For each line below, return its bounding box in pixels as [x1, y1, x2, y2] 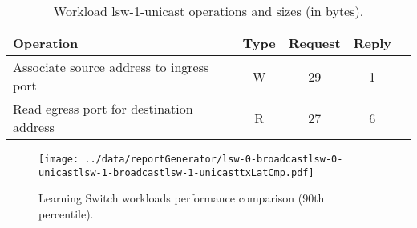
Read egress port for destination [13, 99, 193, 118]
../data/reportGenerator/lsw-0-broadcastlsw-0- [84, 154, 343, 165]
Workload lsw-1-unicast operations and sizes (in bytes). [53, 2, 364, 20]
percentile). [38, 205, 94, 222]
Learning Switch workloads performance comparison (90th [38, 190, 325, 206]
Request [288, 34, 341, 52]
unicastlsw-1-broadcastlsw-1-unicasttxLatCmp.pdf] [38, 166, 314, 178]
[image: [38, 154, 79, 165]
